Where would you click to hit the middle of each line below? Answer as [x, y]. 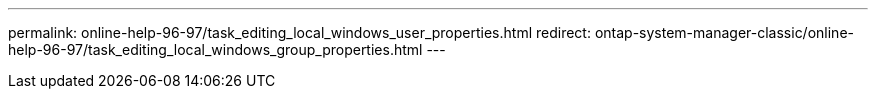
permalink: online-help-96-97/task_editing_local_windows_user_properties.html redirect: [299, 32]
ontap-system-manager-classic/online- [724, 32]
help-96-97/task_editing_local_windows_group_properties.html [215, 49]
